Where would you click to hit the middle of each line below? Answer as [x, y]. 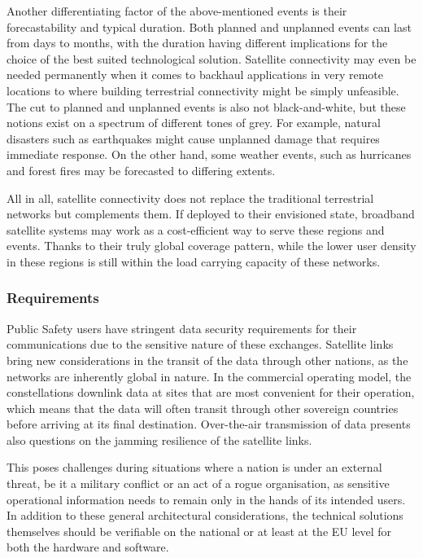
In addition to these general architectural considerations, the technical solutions [205, 515]
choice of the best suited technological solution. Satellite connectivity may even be [211, 58]
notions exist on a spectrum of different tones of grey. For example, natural [194, 123]
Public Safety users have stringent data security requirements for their [182, 328]
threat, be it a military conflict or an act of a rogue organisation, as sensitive [198, 483]
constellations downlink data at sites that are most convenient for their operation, [211, 392]
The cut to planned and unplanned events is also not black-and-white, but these [206, 106]
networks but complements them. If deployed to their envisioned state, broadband [211, 214]
